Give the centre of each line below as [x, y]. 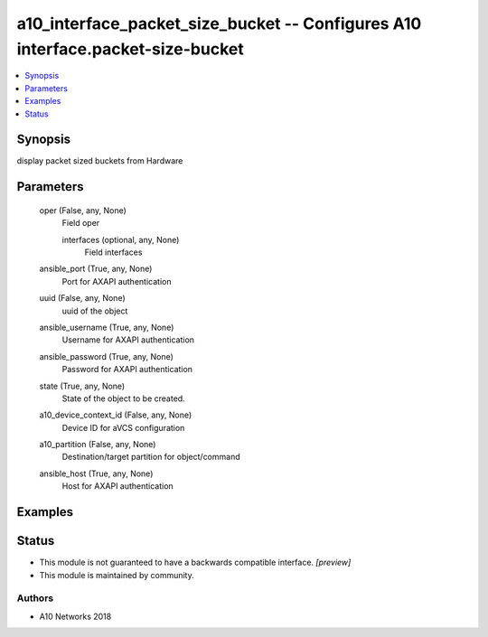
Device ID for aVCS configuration [123, 427]
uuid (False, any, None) [82, 298]
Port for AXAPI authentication [117, 281]
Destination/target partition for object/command [151, 457]
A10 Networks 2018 [75, 616]
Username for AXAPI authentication [128, 340]
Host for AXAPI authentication [117, 486]
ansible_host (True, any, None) [96, 473]
